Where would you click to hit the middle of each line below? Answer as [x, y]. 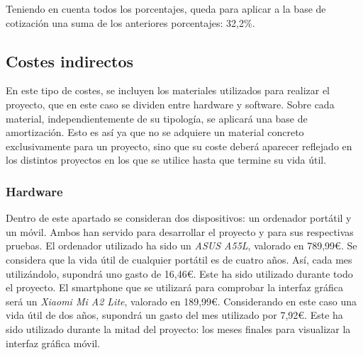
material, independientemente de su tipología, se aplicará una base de [157, 118]
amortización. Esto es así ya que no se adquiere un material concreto [155, 132]
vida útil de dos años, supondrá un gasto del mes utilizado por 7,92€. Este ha [174, 315]
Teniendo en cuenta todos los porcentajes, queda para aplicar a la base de [166, 9]
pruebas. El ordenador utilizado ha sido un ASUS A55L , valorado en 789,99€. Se [181, 246]
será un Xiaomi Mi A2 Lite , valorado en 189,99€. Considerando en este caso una [181, 301]
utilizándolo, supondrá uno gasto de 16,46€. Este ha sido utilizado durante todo [179, 273]
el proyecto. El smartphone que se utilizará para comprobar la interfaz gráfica [174, 287]
